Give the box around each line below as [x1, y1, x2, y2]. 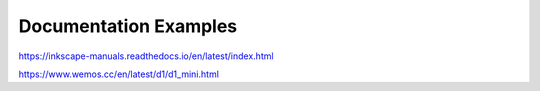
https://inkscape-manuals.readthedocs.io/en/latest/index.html [18, 50, 274, 62]
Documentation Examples [18, 15, 238, 37]
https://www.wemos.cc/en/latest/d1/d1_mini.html [18, 68, 220, 80]
